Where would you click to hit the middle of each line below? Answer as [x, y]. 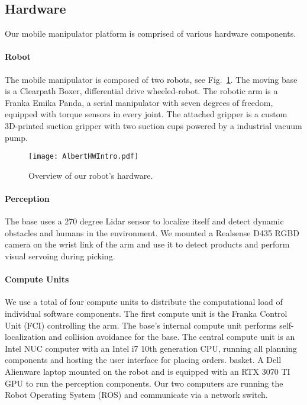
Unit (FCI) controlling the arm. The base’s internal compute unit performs [141, 325]
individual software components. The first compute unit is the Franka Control [146, 313]
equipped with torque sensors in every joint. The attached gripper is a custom [146, 114]
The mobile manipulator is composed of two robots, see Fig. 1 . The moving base [151, 79]
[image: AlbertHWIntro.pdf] [84, 157]
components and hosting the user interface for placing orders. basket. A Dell [143, 360]
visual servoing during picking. [60, 255]
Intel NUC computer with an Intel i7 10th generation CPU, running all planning [151, 348]
